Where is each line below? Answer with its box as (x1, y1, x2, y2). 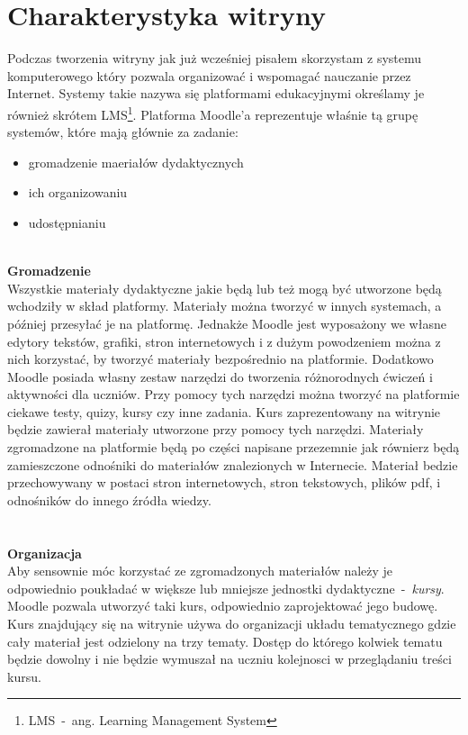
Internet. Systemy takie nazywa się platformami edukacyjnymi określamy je (7, 84, 425, 103)
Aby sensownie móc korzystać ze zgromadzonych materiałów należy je (7, 561, 393, 580)
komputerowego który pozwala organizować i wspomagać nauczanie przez (7, 66, 411, 85)
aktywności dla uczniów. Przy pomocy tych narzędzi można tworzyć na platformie (7, 385, 460, 404)
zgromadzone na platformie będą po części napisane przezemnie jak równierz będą (7, 438, 460, 457)
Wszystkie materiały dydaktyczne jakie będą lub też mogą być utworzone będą (7, 278, 442, 297)
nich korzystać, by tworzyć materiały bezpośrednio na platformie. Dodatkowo (7, 349, 434, 368)
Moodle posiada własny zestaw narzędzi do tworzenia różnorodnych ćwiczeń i (7, 367, 433, 386)
